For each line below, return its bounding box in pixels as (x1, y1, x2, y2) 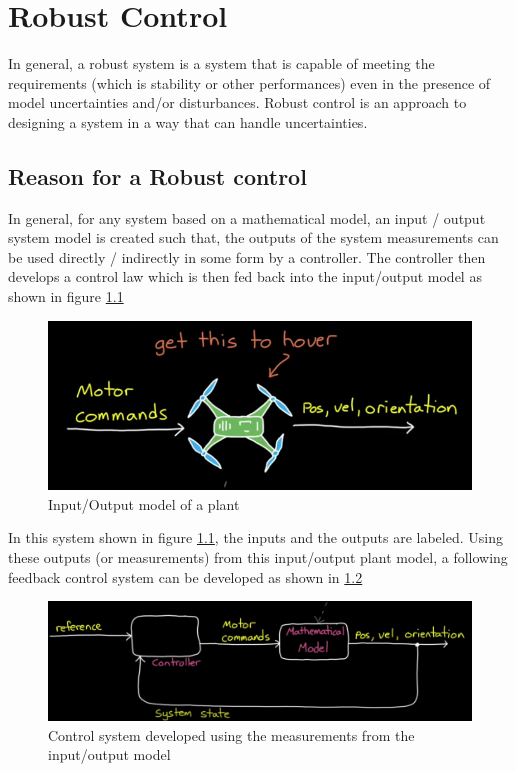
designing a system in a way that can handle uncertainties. (8, 111, 368, 132)
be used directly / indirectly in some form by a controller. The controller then (8, 246, 486, 267)
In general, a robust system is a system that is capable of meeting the (8, 53, 435, 74)
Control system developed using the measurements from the (48, 724, 415, 745)
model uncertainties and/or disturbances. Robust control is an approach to (8, 92, 467, 113)
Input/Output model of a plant (48, 493, 240, 514)
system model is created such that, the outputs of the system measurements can (8, 227, 499, 248)
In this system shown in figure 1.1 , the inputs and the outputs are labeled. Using (8, 527, 503, 548)
